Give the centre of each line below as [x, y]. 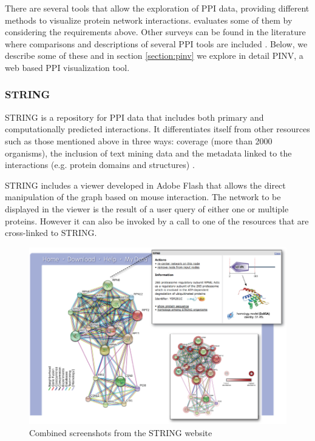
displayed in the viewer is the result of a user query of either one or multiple [147, 208]
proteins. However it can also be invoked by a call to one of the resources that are [157, 220]
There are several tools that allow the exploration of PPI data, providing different [157, 8]
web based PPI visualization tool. [67, 67]
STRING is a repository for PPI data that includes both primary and [134, 117]
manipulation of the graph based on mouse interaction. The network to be [143, 197]
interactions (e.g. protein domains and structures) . [100, 165]
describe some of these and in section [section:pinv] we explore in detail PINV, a [154, 56]
